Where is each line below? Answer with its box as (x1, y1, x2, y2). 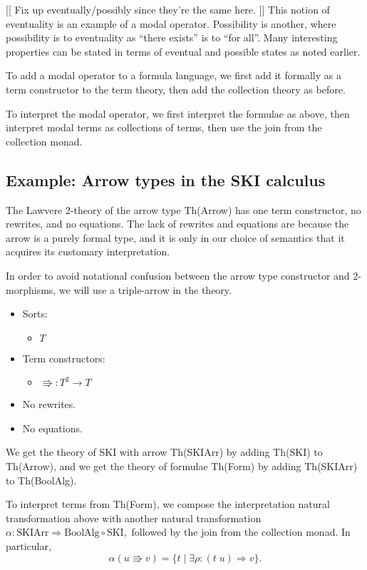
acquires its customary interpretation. (6, 244, 170, 259)
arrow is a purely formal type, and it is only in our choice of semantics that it (6, 230, 345, 245)
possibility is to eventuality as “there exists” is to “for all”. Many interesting (6, 30, 338, 45)
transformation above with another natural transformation (6, 510, 262, 525)
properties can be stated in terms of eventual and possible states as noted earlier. (6, 44, 361, 58)
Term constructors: (22, 350, 105, 365)
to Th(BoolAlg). (6, 472, 77, 487)
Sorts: (22, 306, 48, 321)
